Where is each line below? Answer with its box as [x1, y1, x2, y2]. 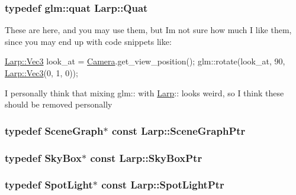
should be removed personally [5, 98, 112, 110]
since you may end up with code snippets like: [5, 35, 172, 47]
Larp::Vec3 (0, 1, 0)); [5, 67, 78, 79]
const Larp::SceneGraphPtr [111, 123, 246, 138]
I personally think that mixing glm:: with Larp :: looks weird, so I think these [5, 86, 284, 99]
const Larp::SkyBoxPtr [90, 150, 202, 165]
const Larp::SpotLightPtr [101, 177, 224, 192]
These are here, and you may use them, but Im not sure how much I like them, [5, 24, 292, 36]
